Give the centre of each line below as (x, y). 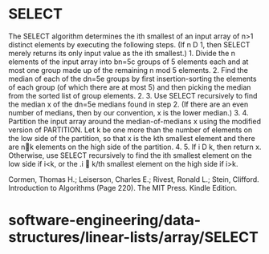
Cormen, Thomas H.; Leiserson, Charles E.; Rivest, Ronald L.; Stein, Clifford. (134, 179)
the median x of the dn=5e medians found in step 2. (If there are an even (128, 104)
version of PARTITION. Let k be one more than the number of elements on (130, 130)
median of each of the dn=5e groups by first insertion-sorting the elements (132, 79)
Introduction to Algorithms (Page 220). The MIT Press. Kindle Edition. (123, 187)
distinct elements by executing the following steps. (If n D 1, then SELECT (129, 44)
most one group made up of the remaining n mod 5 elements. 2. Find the (128, 70)
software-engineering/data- (105, 220)
